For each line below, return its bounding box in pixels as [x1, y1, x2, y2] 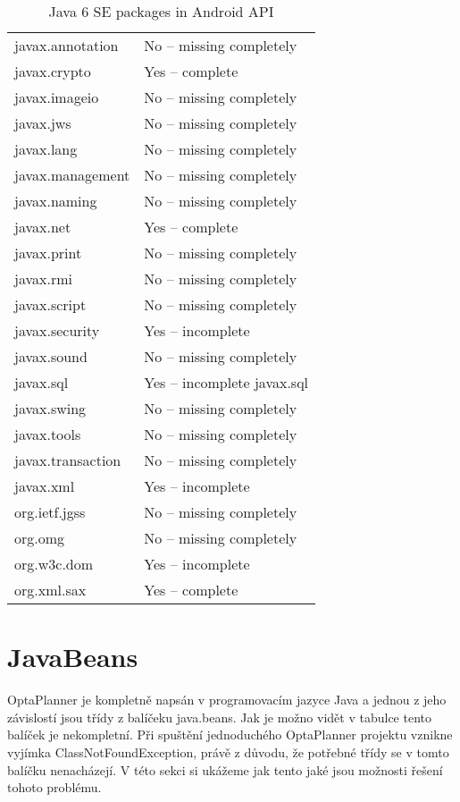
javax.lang [14, 139, 78, 159]
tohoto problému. [7, 778, 102, 797]
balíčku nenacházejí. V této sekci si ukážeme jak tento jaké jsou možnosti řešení [7, 760, 443, 779]
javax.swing [14, 398, 87, 418]
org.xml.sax [14, 579, 87, 600]
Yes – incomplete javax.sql [144, 372, 309, 393]
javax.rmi [14, 268, 72, 289]
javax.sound [14, 346, 88, 367]
